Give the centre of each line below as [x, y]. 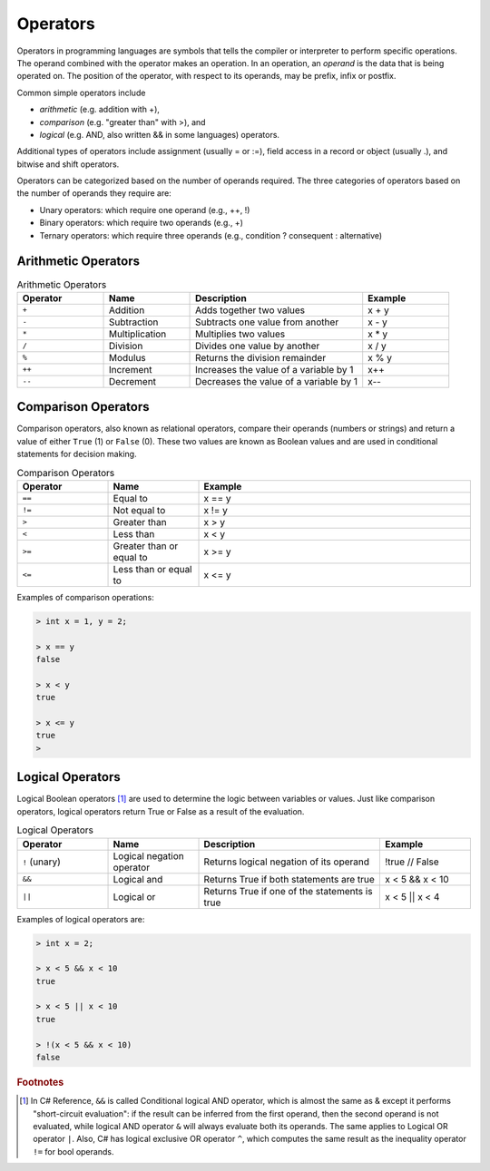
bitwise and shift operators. [68, 164]
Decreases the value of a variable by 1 [277, 381]
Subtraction [133, 322]
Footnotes [40, 1082]
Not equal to [139, 510]
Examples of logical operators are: [81, 919]
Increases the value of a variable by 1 [274, 369]
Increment [130, 369]
